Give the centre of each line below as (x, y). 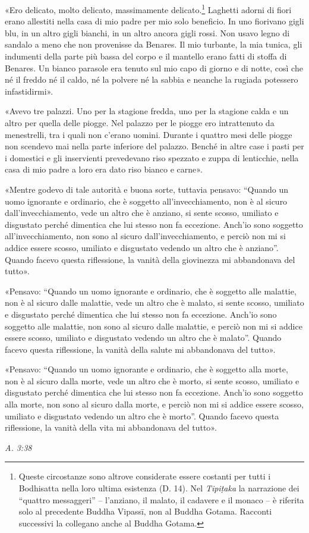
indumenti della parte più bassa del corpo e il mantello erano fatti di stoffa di (146, 56)
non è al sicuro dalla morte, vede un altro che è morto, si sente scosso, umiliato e (152, 380)
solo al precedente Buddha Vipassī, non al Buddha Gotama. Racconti (145, 511)
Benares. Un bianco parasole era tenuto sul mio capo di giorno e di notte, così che (154, 68)
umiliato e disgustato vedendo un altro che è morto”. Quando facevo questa (142, 416)
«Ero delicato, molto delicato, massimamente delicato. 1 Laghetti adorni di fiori (148, 9)
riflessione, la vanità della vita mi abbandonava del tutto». (111, 427)
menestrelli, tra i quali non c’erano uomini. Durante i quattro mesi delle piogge (149, 134)
